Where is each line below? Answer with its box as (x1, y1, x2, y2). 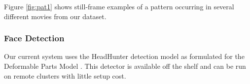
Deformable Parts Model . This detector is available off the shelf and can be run (4, 61, 246, 71)
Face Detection (4, 32, 65, 44)
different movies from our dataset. (4, 11, 107, 21)
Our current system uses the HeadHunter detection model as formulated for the (4, 51, 245, 61)
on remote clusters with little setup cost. (4, 70, 126, 81)
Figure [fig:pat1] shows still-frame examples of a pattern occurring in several (4, 1, 234, 11)
